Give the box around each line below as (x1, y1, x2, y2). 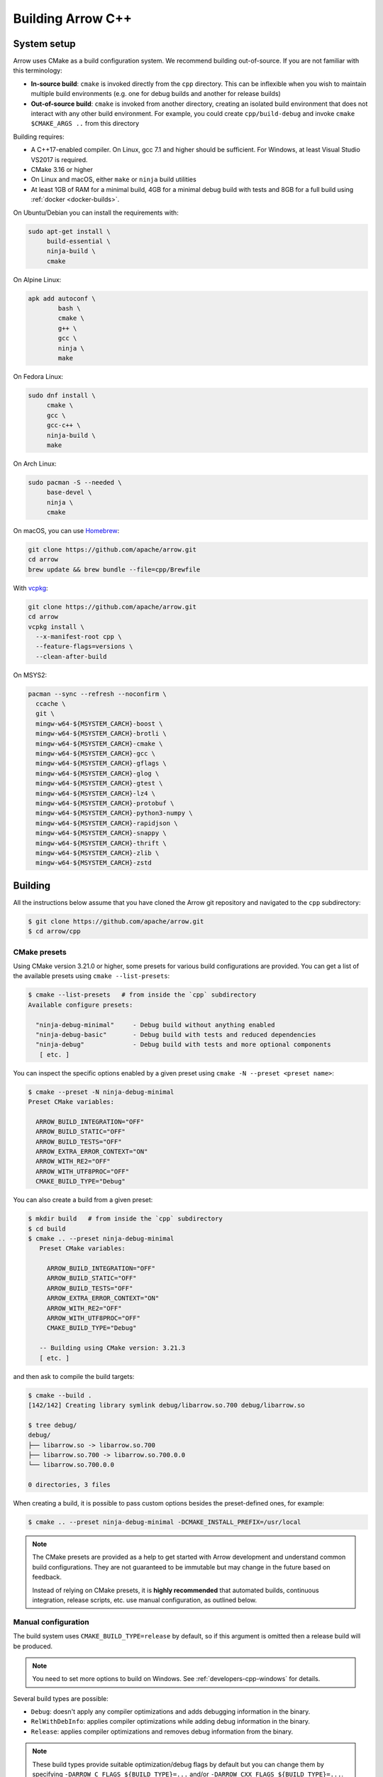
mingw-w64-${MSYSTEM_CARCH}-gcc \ (35, 750, 156, 758)
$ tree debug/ (28, 1421, 77, 1429)
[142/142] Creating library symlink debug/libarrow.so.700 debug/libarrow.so (28, 1401, 305, 1409)
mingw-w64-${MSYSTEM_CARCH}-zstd (35, 859, 152, 867)
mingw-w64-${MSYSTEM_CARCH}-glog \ (35, 769, 160, 778)
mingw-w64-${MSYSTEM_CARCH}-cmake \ (35, 739, 163, 748)
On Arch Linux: (13, 459, 57, 468)
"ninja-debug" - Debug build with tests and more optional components (35, 1041, 331, 1048)
